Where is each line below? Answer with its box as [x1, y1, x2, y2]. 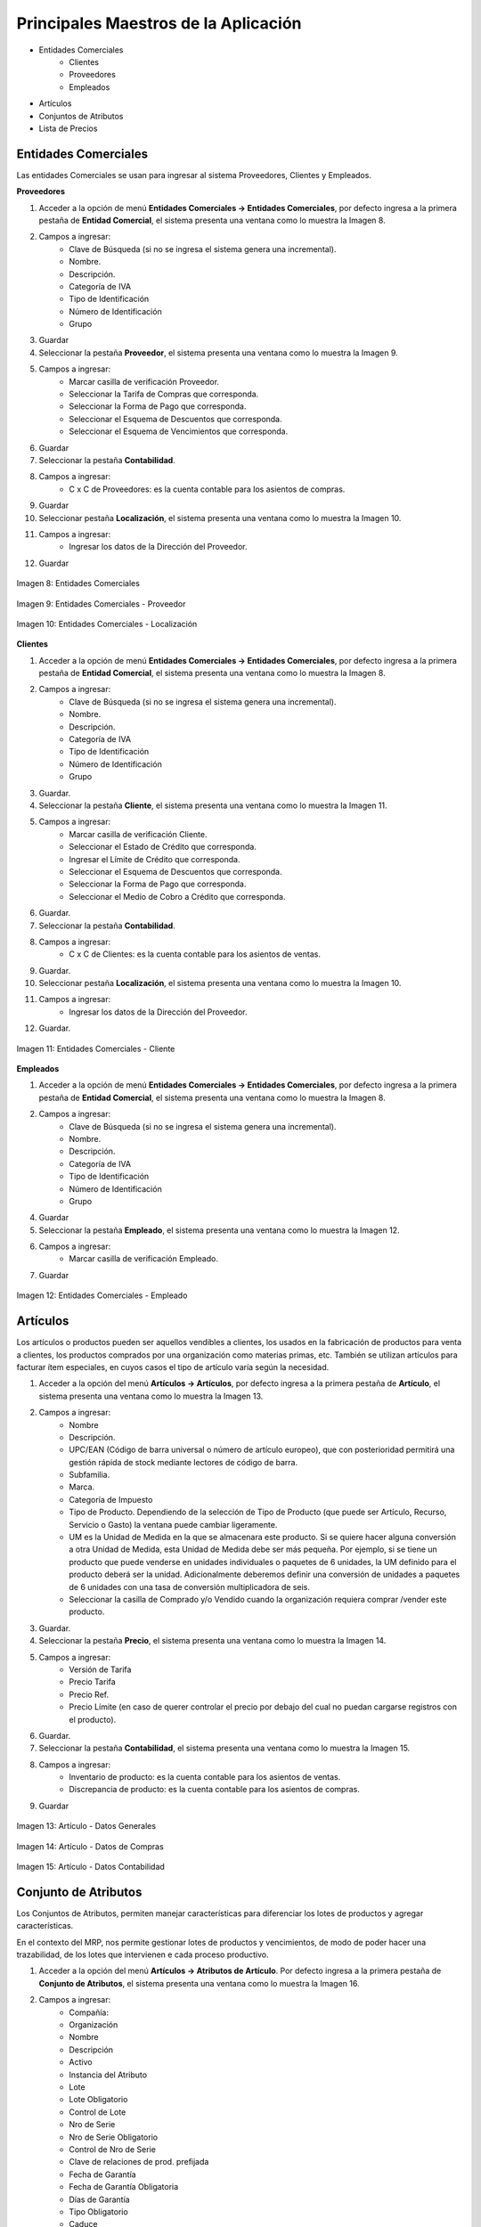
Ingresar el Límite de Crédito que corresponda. [69, 853, 240, 864]
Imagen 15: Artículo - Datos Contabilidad [16, 1862, 165, 1872]
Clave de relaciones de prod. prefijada [69, 2157, 209, 2167]
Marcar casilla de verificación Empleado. [69, 1253, 218, 1264]
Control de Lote [69, 2107, 126, 2117]
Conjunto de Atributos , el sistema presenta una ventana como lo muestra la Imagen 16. [38, 1978, 360, 1988]
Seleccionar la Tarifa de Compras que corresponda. [69, 388, 259, 400]
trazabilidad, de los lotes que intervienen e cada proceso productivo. [16, 1949, 269, 1960]
